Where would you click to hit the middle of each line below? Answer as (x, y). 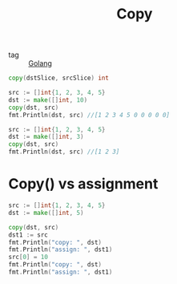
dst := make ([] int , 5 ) (46, 213)
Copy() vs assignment (83, 184)
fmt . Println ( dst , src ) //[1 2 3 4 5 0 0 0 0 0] (89, 115)
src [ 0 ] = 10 (28, 258)
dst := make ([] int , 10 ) (48, 100)
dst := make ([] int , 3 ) (46, 137)
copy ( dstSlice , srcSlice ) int (59, 78)
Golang (40, 63)
